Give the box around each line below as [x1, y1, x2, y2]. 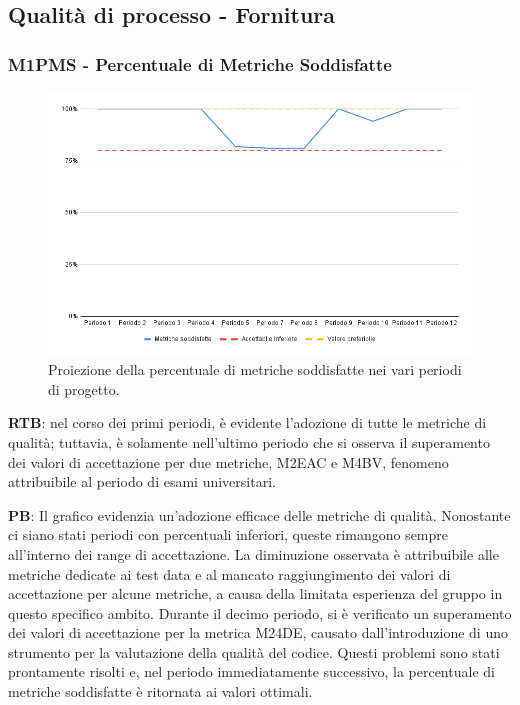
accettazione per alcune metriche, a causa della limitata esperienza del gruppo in [8, 583, 503, 604]
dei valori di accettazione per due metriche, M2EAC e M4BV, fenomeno [8, 451, 449, 472]
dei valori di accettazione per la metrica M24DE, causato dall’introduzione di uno [8, 622, 508, 643]
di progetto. [48, 378, 120, 399]
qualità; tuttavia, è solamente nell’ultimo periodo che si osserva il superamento [8, 431, 490, 452]
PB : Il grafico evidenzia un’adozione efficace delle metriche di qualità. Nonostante [8, 504, 511, 525]
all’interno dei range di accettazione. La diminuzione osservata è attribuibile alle [8, 543, 499, 564]
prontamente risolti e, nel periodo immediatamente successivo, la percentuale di [8, 661, 495, 682]
